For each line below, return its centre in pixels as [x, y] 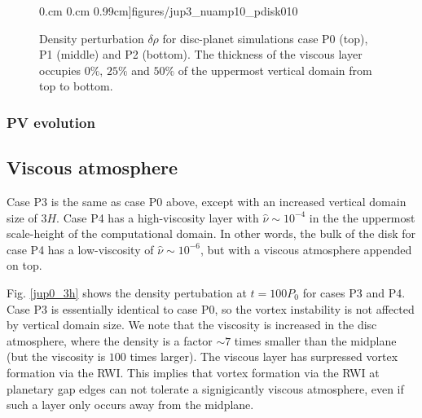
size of [22, 217]
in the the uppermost [362, 217]
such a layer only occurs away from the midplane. [130, 405]
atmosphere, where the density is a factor [110, 340]
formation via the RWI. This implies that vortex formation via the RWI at [193, 372]
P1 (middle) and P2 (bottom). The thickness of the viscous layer [201, 54]
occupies [60, 70]
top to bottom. [76, 86]
